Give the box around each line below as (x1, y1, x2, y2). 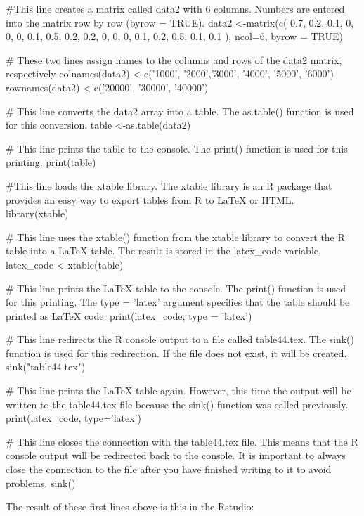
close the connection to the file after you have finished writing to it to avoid (6, 462, 332, 477)
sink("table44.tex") (6, 359, 86, 374)
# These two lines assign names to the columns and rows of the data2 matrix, (6, 52, 342, 67)
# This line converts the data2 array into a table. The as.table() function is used (6, 103, 354, 118)
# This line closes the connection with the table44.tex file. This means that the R (6, 434, 358, 449)
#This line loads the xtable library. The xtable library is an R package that (6, 178, 332, 193)
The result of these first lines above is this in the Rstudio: (6, 499, 254, 514)
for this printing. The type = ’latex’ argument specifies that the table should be (6, 295, 350, 309)
